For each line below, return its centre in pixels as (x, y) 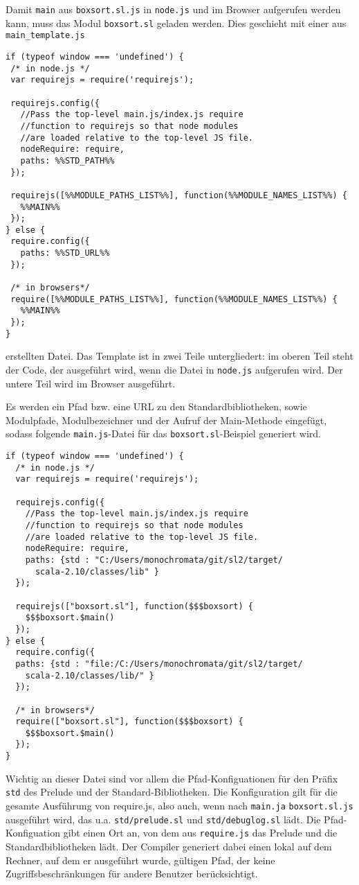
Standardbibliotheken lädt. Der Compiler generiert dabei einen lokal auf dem (169, 846)
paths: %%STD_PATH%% (67, 160)
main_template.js (45, 36)
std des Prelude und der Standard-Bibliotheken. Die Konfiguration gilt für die (172, 792)
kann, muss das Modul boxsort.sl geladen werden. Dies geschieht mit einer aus (176, 23)
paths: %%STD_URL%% (65, 253)
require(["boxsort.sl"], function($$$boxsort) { (129, 722)
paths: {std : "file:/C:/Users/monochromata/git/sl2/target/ (159, 664)
